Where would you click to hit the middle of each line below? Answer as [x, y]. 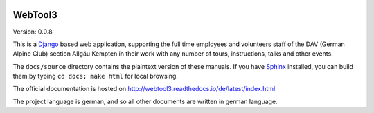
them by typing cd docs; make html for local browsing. [95, 76]
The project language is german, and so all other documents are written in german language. [145, 101]
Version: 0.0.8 [33, 32]
